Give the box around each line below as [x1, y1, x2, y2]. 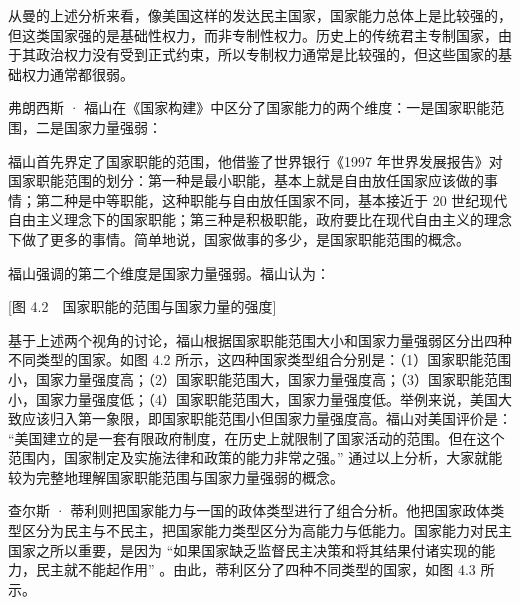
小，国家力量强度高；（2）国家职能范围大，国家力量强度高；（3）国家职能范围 [8, 368, 512, 389]
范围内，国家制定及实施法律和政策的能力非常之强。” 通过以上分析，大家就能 [8, 447, 503, 468]
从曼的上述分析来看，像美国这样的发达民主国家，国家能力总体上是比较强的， [8, 5, 512, 25]
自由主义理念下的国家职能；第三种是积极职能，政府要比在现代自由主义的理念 [8, 209, 512, 230]
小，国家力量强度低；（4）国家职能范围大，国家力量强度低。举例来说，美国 [8, 388, 498, 409]
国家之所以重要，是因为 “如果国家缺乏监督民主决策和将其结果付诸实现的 [8, 539, 482, 560]
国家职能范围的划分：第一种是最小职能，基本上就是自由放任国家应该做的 [8, 170, 484, 191]
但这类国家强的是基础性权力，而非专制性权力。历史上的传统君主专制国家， [8, 24, 498, 45]
